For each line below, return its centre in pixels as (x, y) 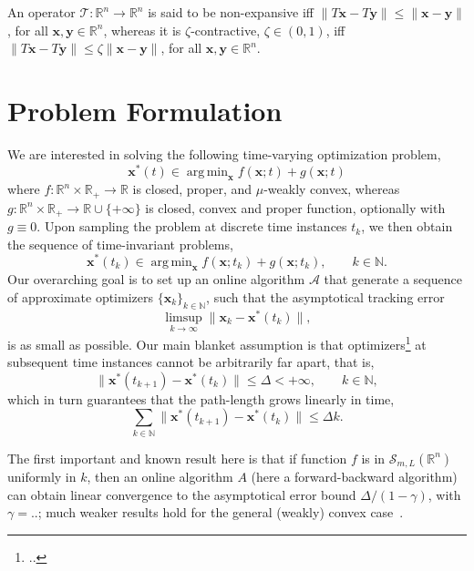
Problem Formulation (145, 110)
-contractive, (226, 30)
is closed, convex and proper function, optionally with (295, 207)
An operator (41, 12)
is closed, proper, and (192, 189)
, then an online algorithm (160, 477)
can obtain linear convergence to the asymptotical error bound (182, 494)
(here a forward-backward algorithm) (354, 477)
